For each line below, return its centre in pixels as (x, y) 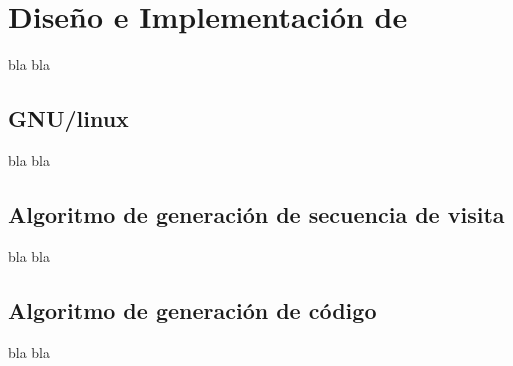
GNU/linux (68, 118)
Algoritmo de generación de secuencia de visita (256, 213)
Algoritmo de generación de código (192, 309)
